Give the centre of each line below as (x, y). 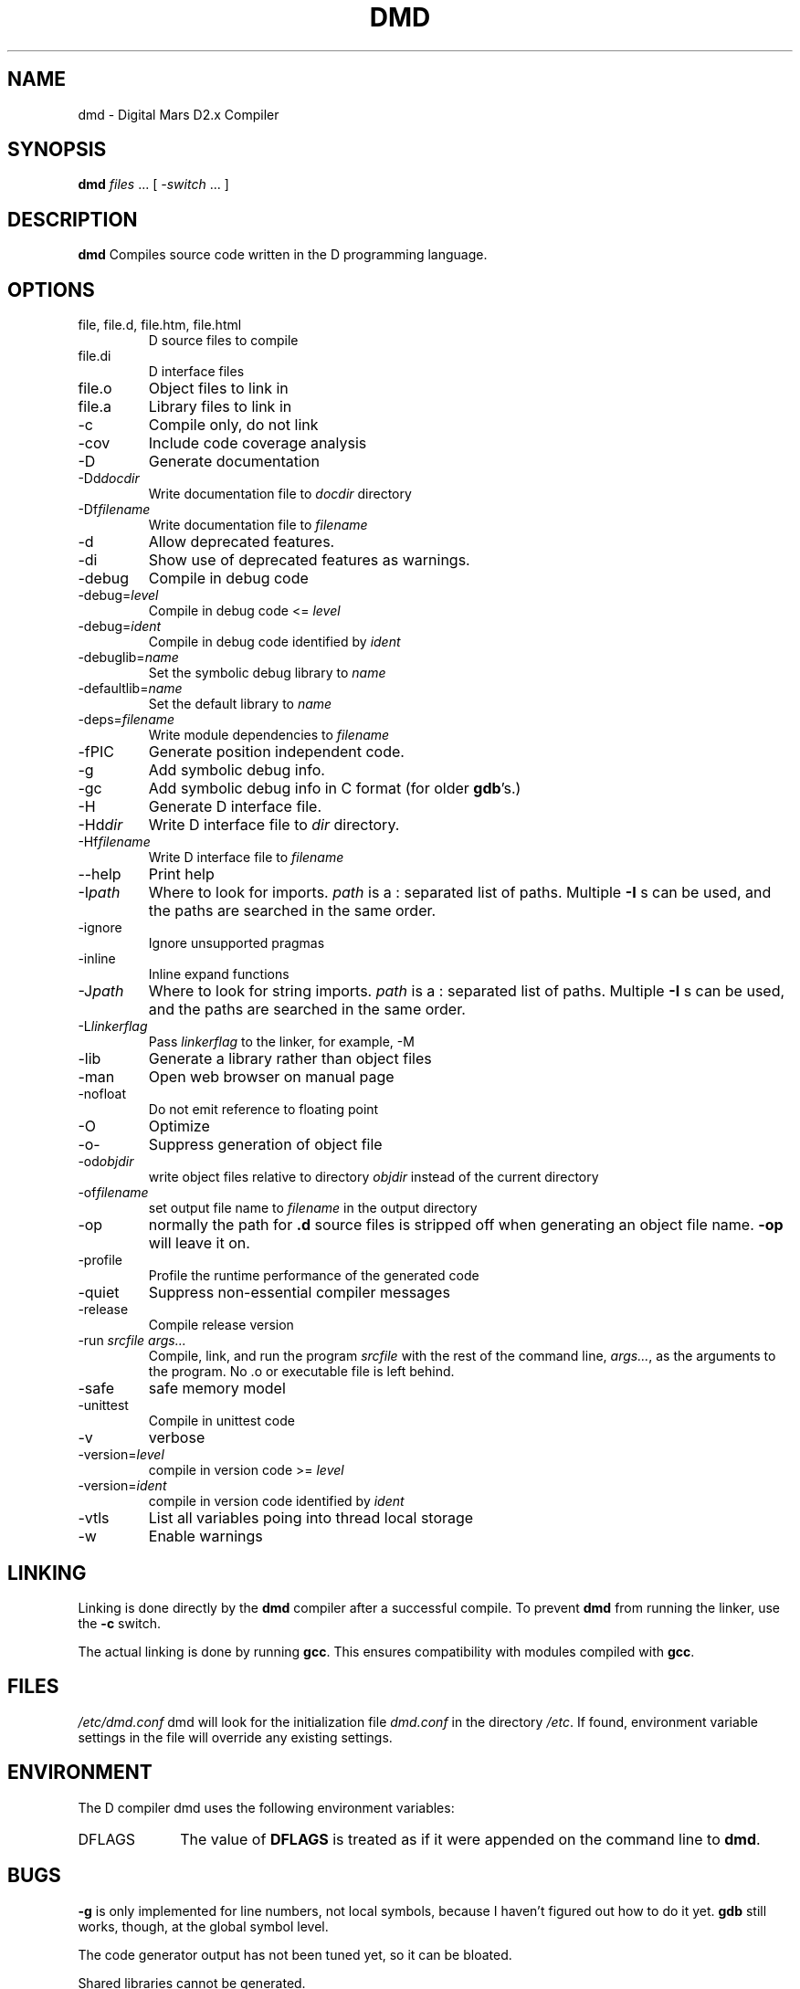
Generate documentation (234, 462)
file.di (95, 356)
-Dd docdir (109, 479)
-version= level (121, 1455)
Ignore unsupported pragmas (237, 943)
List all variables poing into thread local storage (311, 1518)
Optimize (179, 1126)
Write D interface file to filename (246, 858)
